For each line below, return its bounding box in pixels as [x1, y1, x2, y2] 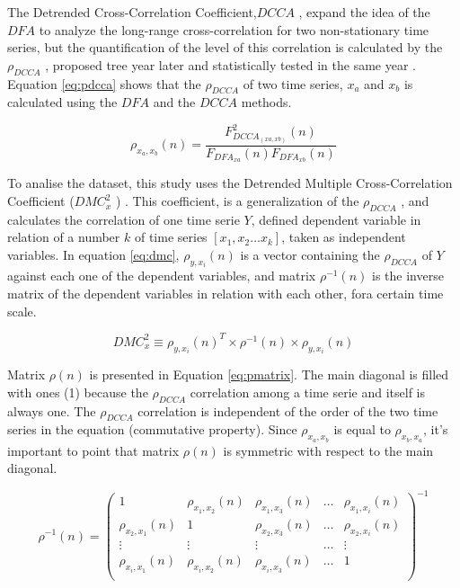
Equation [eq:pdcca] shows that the [7, 74, 201, 93]
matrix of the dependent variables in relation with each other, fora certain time [7, 284, 444, 303]
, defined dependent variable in [251, 209, 421, 228]
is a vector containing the [240, 245, 380, 264]
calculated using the [7, 93, 118, 111]
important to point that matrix [7, 441, 180, 459]
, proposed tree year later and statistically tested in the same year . [45, 55, 416, 74]
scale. [7, 301, 37, 320]
